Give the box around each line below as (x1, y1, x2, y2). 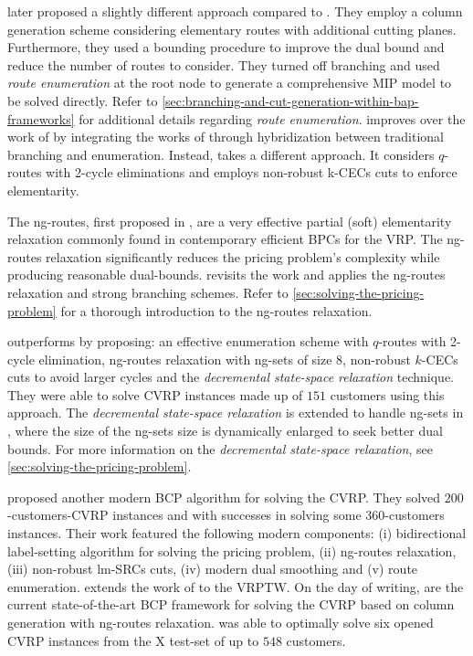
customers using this (330, 385, 445, 404)
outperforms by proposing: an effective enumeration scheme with (7, 332, 369, 351)
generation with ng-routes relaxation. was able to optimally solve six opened (7, 613, 434, 631)
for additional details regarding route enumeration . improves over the (79, 109, 466, 128)
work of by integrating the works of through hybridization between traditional (7, 127, 444, 146)
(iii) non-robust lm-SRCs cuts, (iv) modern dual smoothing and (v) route (7, 559, 418, 578)
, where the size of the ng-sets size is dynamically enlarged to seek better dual (7, 421, 443, 440)
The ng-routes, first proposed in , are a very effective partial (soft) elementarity (7, 211, 452, 230)
